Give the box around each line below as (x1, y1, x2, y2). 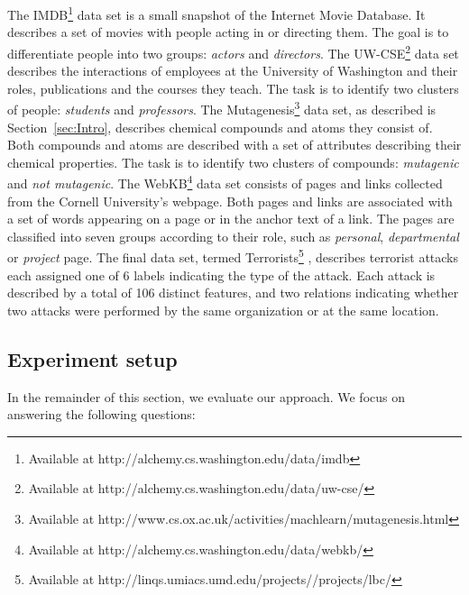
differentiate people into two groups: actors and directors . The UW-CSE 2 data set (7, 41, 459, 62)
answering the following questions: (7, 405, 196, 424)
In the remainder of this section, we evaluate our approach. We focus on (7, 387, 405, 406)
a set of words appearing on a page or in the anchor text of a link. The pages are (7, 209, 455, 228)
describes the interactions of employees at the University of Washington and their (7, 61, 458, 80)
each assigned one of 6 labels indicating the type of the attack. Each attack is (7, 265, 436, 284)
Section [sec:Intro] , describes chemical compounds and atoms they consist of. (7, 117, 433, 136)
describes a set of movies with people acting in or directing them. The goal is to (7, 23, 449, 41)
